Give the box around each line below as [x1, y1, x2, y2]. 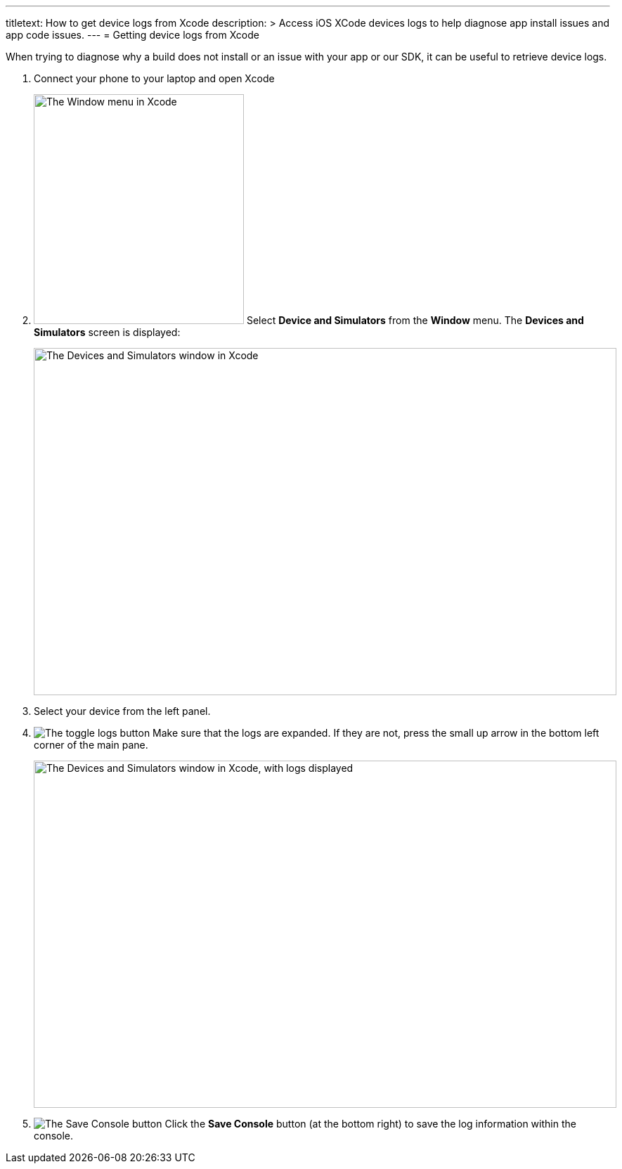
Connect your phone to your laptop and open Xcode [34, 72, 275, 84]
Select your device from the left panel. [34, 705, 211, 717]
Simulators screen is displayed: [34, 326, 181, 338]
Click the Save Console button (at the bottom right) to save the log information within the [164, 1118, 576, 1130]
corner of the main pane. [34, 739, 148, 751]
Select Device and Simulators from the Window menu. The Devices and [246, 314, 584, 326]
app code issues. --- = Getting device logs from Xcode [6, 29, 259, 41]
